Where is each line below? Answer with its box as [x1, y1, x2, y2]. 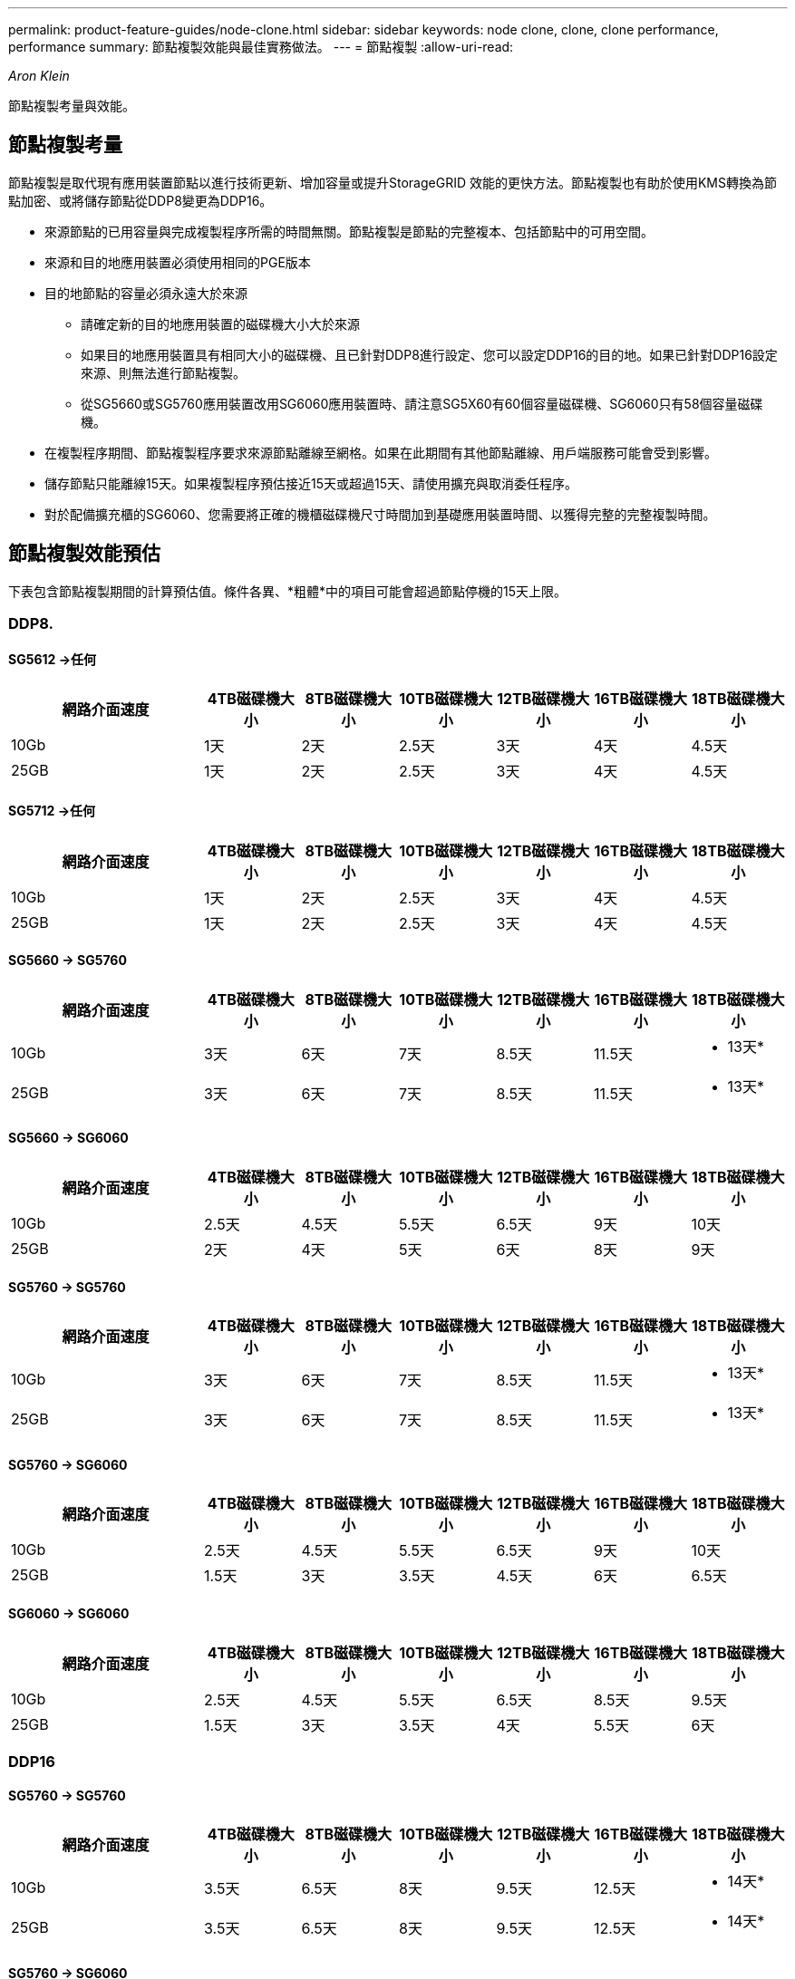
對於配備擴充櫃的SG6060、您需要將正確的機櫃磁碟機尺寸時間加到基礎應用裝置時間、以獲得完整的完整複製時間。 [44, 506, 716, 522]
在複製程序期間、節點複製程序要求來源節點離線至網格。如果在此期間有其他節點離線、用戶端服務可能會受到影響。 [44, 444, 717, 460]
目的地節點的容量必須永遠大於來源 [44, 285, 247, 301]
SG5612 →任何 [8, 651, 97, 667]
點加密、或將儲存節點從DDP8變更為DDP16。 [8, 192, 273, 208]
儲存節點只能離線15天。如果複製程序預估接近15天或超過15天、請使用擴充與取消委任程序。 [44, 475, 577, 491]
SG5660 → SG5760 [8, 952, 127, 969]
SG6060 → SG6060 [8, 1605, 130, 1621]
